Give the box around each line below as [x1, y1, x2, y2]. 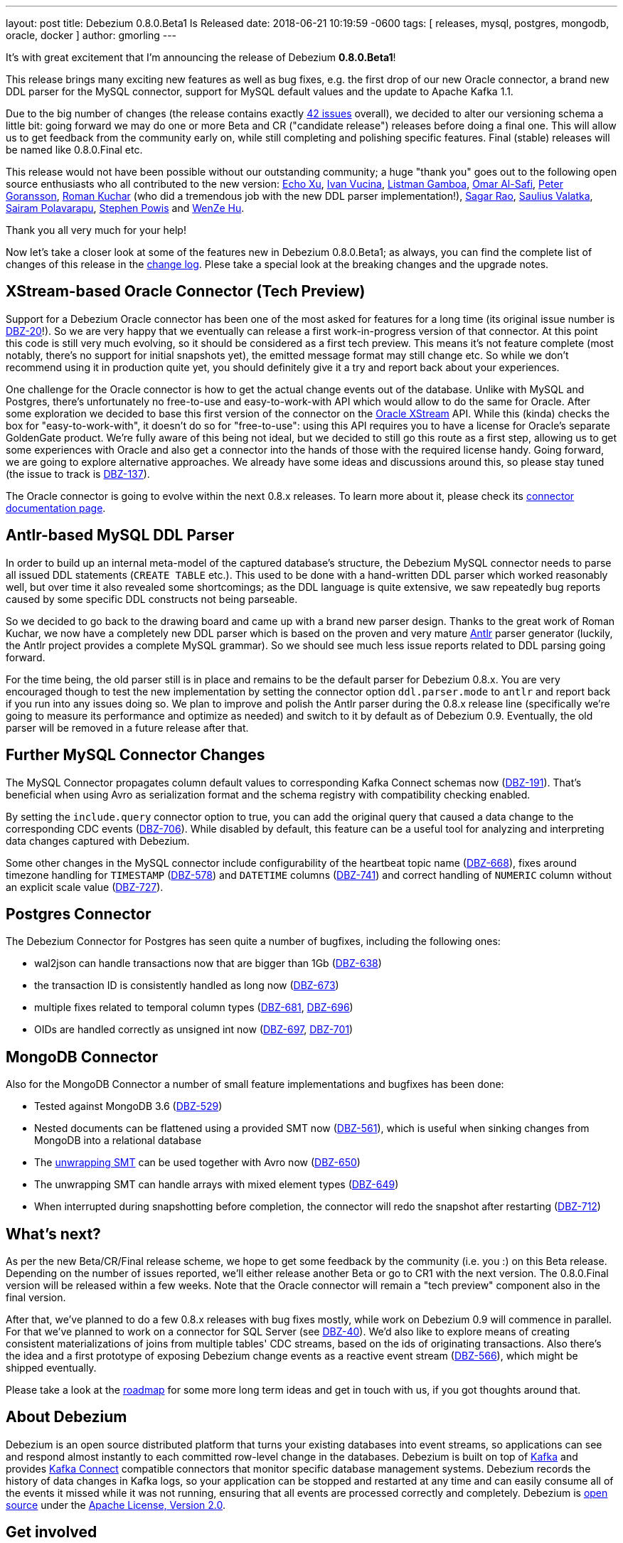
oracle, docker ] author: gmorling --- [6, 29, 177, 41]
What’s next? [6, 1224, 101, 1243]
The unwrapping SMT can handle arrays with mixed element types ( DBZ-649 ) [34, 1178, 399, 1191]
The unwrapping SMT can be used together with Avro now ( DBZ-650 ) [34, 1156, 361, 1169]
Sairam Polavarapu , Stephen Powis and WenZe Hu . [6, 202, 245, 214]
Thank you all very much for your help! [6, 224, 186, 236]
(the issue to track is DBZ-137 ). [6, 467, 150, 480]
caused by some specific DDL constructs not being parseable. [6, 592, 298, 605]
